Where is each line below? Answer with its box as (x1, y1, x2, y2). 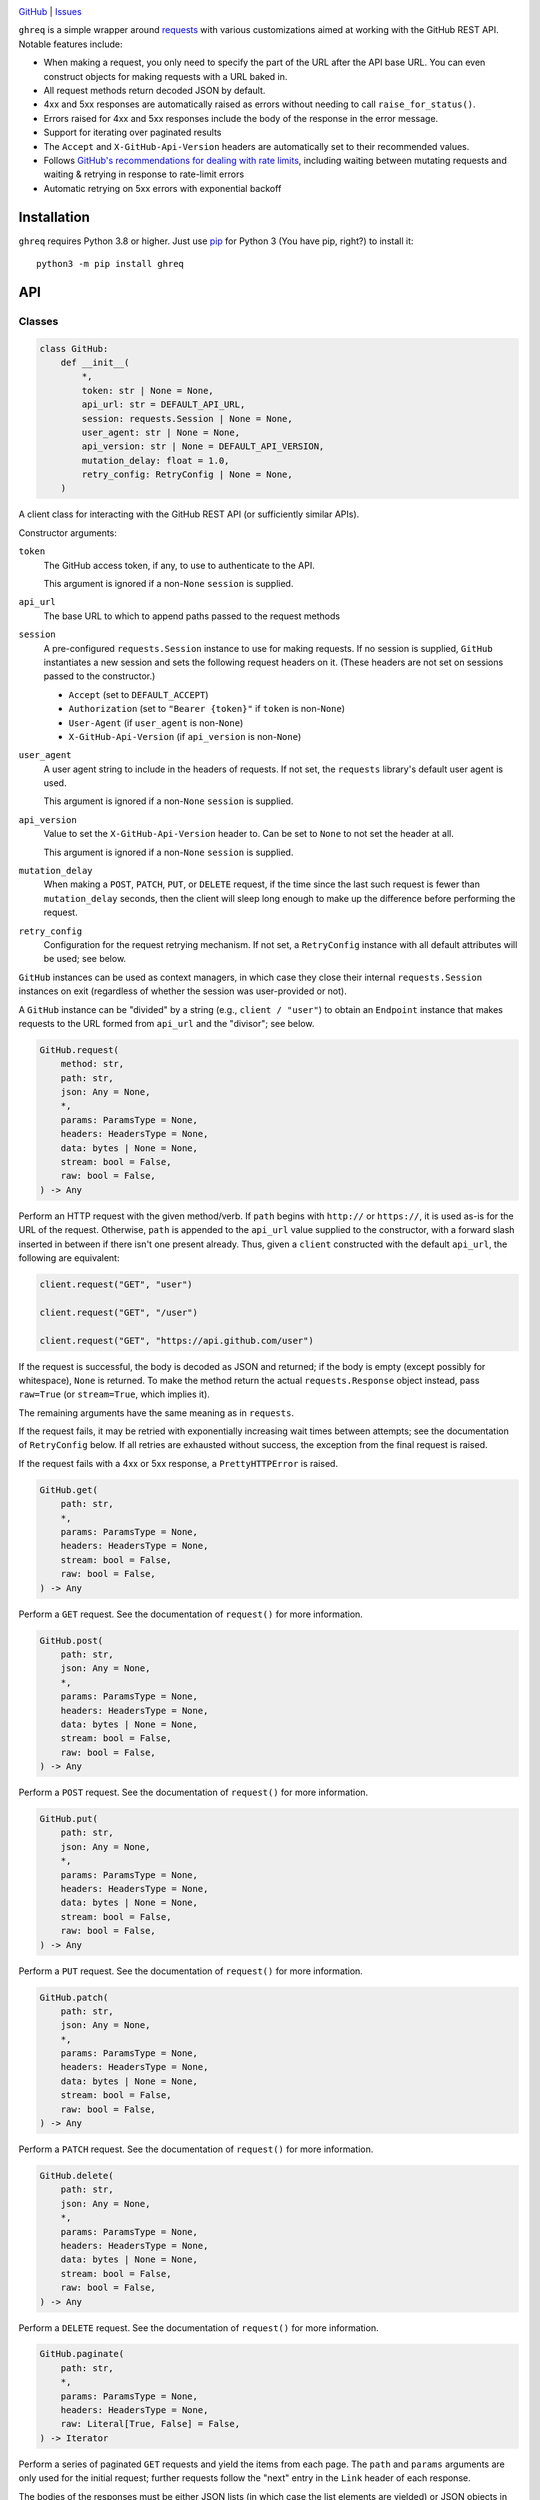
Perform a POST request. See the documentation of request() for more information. (18, 1786, 369, 1799)
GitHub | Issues (18, 6, 82, 17)
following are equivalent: (18, 1251, 120, 1264)
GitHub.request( (39, 1044, 120, 1055)
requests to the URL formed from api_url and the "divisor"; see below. (18, 1017, 315, 1029)
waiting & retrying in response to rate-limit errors (43, 168, 245, 180)
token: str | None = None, (81, 385, 214, 396)
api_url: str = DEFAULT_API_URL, (81, 399, 246, 410)
